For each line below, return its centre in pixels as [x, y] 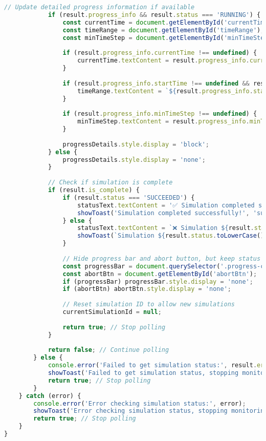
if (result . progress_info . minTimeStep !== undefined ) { [160, 114]
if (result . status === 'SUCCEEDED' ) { [129, 197]
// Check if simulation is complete [110, 183]
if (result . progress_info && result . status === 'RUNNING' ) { [154, 15]
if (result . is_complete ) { [94, 190]
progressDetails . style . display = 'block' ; [136, 144]
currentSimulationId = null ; [112, 312]
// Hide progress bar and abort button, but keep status [162, 258]
